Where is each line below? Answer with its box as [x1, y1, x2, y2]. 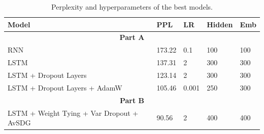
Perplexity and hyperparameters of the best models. [51, 2, 213, 12]
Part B [119, 95, 145, 105]
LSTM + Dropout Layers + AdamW [8, 82, 122, 93]
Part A [119, 32, 145, 42]
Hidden [207, 19, 233, 29]
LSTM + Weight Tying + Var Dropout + [8, 107, 139, 118]
